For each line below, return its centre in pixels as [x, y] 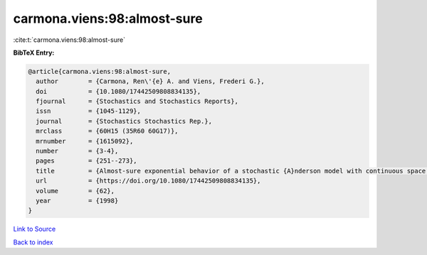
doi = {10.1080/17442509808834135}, [118, 91]
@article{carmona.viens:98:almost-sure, [99, 71]
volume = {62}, [75, 191]
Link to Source [35, 229]
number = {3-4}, [77, 151]
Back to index [33, 242]
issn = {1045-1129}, [89, 111]
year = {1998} [77, 201]
